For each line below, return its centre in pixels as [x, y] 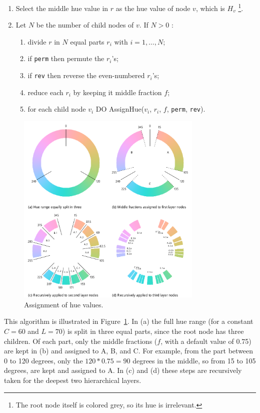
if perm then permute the [66, 58]
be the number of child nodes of [85, 25]
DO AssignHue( [120, 109]
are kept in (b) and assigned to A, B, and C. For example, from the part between [129, 351]
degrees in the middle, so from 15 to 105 [194, 360]
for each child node [57, 109]
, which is [210, 8]
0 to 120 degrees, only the [43, 360]
